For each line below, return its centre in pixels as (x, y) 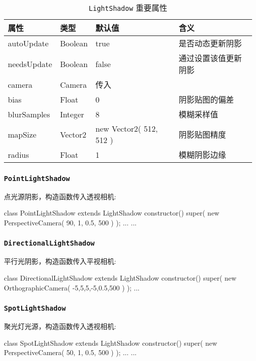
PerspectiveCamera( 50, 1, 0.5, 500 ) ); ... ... (70, 352)
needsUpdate (30, 64)
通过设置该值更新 (210, 58)
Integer (72, 114)
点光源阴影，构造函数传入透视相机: (60, 196)
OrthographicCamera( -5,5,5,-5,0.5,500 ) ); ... (72, 287)
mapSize (22, 134)
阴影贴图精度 (203, 134)
